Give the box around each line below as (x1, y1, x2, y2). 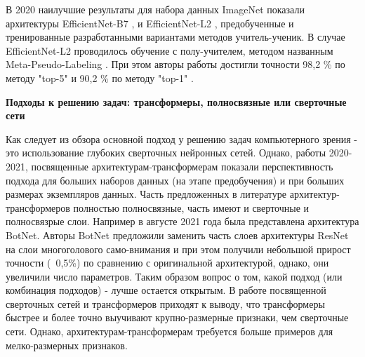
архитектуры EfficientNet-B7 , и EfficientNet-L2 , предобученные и (6, 15, 294, 30)
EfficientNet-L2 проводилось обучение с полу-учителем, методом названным (6, 43, 333, 58)
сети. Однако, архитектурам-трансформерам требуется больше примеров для (6, 324, 333, 339)
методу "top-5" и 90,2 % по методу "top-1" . (6, 70, 194, 85)
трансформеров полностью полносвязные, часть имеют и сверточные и (6, 200, 310, 215)
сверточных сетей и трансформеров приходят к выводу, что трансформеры (6, 296, 325, 311)
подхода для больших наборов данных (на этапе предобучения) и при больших (6, 173, 345, 187)
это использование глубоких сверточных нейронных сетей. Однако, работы (6, 145, 326, 160)
